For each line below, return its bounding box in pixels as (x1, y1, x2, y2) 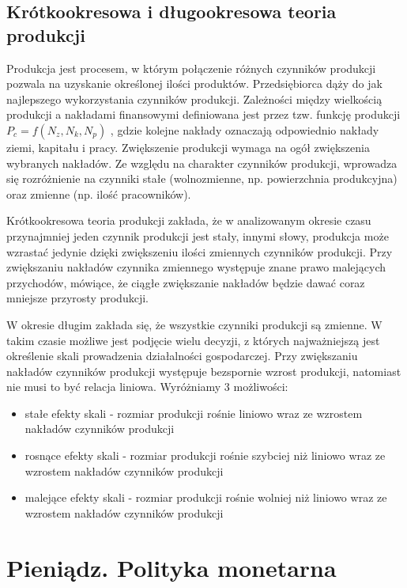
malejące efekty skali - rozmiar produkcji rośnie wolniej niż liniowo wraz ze (24, 489, 387, 506)
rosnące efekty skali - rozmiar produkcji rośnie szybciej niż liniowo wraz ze (24, 447, 386, 464)
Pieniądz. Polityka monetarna (6, 551, 337, 583)
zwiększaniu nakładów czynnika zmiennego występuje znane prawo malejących (6, 259, 386, 275)
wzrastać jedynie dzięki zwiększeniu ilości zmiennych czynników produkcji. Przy (6, 243, 393, 260)
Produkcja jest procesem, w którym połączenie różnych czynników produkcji (6, 59, 376, 76)
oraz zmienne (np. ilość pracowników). (6, 185, 191, 202)
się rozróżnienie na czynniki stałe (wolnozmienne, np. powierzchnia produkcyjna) (6, 170, 398, 187)
